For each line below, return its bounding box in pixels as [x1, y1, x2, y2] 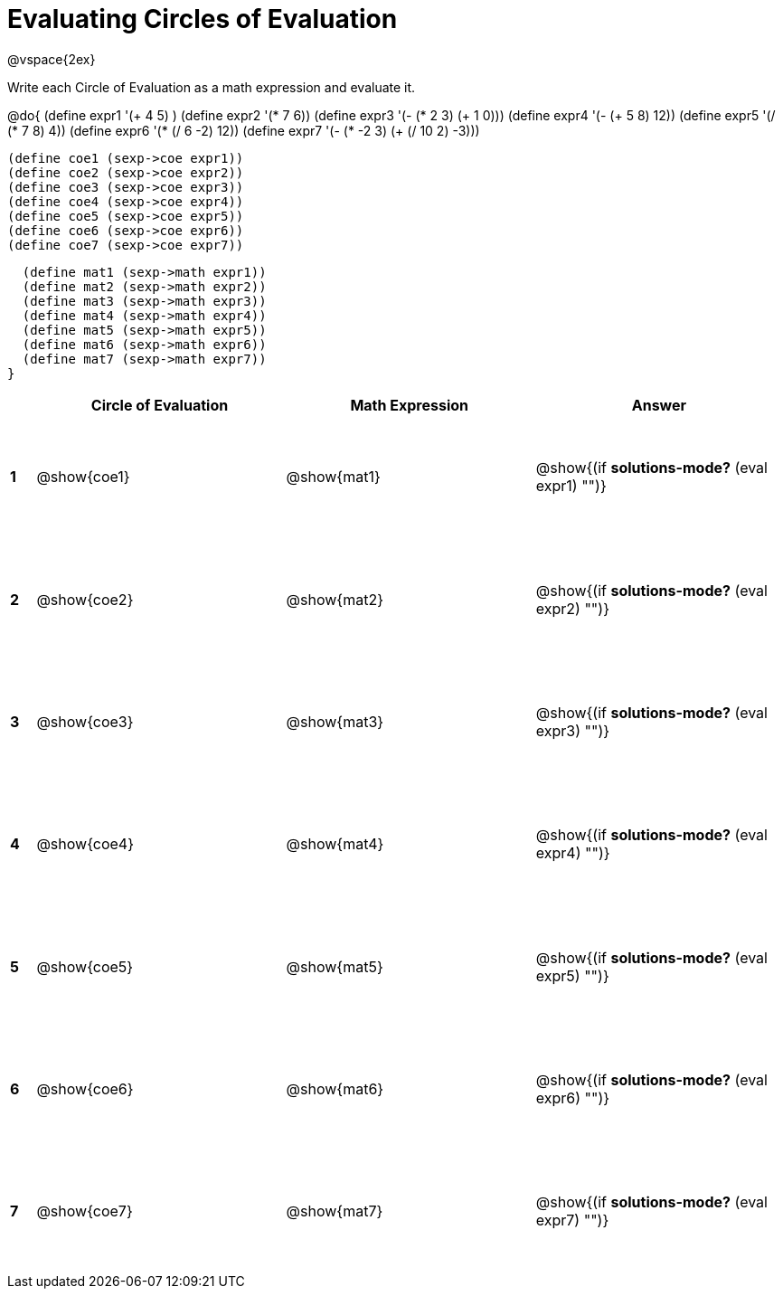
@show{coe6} [36, 1080, 134, 1099]
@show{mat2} [286, 590, 383, 609]
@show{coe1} [36, 468, 130, 487]
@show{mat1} [286, 468, 381, 487]
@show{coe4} [36, 835, 135, 854]
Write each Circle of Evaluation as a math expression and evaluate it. [7, 79, 416, 95]
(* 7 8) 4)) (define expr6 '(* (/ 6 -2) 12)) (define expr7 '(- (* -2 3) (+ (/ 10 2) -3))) [7, 122, 480, 138]
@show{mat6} [286, 1080, 384, 1099]
